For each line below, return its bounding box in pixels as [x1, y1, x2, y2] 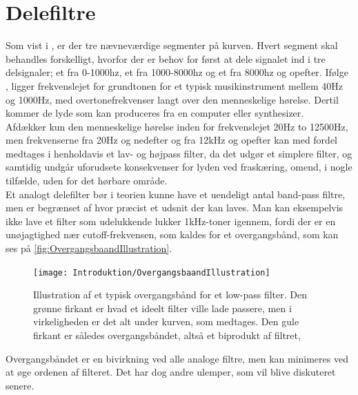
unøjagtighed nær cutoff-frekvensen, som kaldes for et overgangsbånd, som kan [6, 227, 339, 242]
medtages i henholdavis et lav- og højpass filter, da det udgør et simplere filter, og [6, 146, 352, 160]
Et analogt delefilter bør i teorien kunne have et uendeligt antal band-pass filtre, [6, 186, 346, 201]
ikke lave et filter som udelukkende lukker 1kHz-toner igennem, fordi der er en [6, 213, 336, 228]
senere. [6, 378, 34, 392]
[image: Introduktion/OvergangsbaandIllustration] [33, 267, 270, 278]
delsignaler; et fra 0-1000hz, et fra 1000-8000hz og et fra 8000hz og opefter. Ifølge [6, 65, 348, 79]
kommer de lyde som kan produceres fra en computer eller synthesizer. [6, 106, 304, 120]
